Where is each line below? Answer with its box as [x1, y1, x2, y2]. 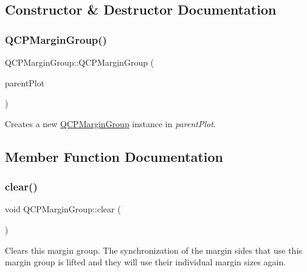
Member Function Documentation [5, 147, 224, 166]
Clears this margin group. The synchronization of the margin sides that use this [5, 243, 302, 256]
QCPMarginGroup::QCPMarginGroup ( [5, 56, 154, 68]
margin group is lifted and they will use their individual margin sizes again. [5, 256, 286, 268]
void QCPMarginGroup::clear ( [5, 203, 121, 215]
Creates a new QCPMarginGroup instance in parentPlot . [5, 117, 216, 130]
